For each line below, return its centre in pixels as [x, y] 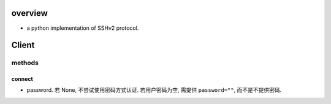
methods [25, 63]
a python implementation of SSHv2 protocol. [83, 28]
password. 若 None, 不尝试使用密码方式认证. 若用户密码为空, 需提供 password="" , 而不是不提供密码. [154, 90]
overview [30, 13]
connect [22, 79]
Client [23, 45]
